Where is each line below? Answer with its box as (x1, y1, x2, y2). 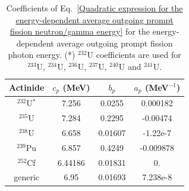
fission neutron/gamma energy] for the (10, 25, 150, 38)
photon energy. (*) (8, 48, 75, 61)
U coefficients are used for (87, 48, 181, 61)
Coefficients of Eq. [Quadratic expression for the (6, 2, 183, 14)
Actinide (9, 81, 45, 93)
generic (14, 171, 40, 183)
